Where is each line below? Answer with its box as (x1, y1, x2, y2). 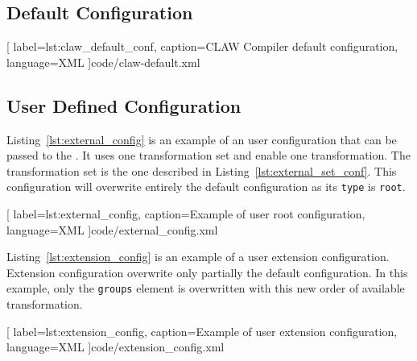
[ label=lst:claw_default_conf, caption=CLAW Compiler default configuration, (6, 38, 398, 55)
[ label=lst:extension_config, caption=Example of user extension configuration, (6, 322, 398, 339)
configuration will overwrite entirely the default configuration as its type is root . (6, 178, 406, 195)
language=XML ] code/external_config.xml (6, 221, 218, 238)
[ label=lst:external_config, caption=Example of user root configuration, (6, 205, 365, 222)
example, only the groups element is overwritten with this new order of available (6, 280, 405, 297)
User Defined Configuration (6, 93, 242, 118)
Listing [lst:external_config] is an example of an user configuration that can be (6, 131, 397, 147)
